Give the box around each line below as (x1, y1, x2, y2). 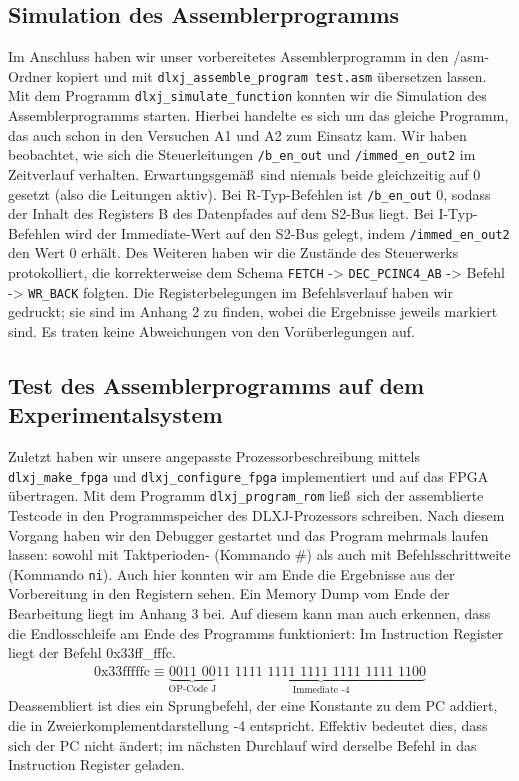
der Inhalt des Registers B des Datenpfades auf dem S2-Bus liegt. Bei (8, 203, 434, 224)
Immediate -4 (292, 684, 350, 695)
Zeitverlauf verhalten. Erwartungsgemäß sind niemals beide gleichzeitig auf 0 (8, 163, 481, 184)
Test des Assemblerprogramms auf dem (8, 369, 425, 400)
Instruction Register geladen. (8, 754, 185, 775)
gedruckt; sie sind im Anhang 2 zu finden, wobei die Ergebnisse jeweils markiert (8, 301, 498, 322)
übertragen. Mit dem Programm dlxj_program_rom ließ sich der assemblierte (8, 485, 484, 506)
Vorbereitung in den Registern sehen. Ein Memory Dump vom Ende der (8, 583, 450, 604)
